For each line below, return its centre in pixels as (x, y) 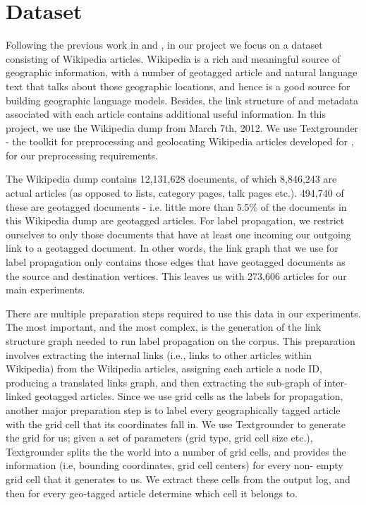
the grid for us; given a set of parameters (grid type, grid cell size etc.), (159, 438)
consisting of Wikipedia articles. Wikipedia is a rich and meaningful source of (173, 58)
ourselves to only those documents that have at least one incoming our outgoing (178, 234)
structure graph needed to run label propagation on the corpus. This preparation (181, 341)
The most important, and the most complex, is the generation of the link (164, 327)
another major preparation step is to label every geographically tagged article (173, 409)
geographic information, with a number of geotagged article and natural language (182, 72)
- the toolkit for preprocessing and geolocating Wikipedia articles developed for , (180, 141)
